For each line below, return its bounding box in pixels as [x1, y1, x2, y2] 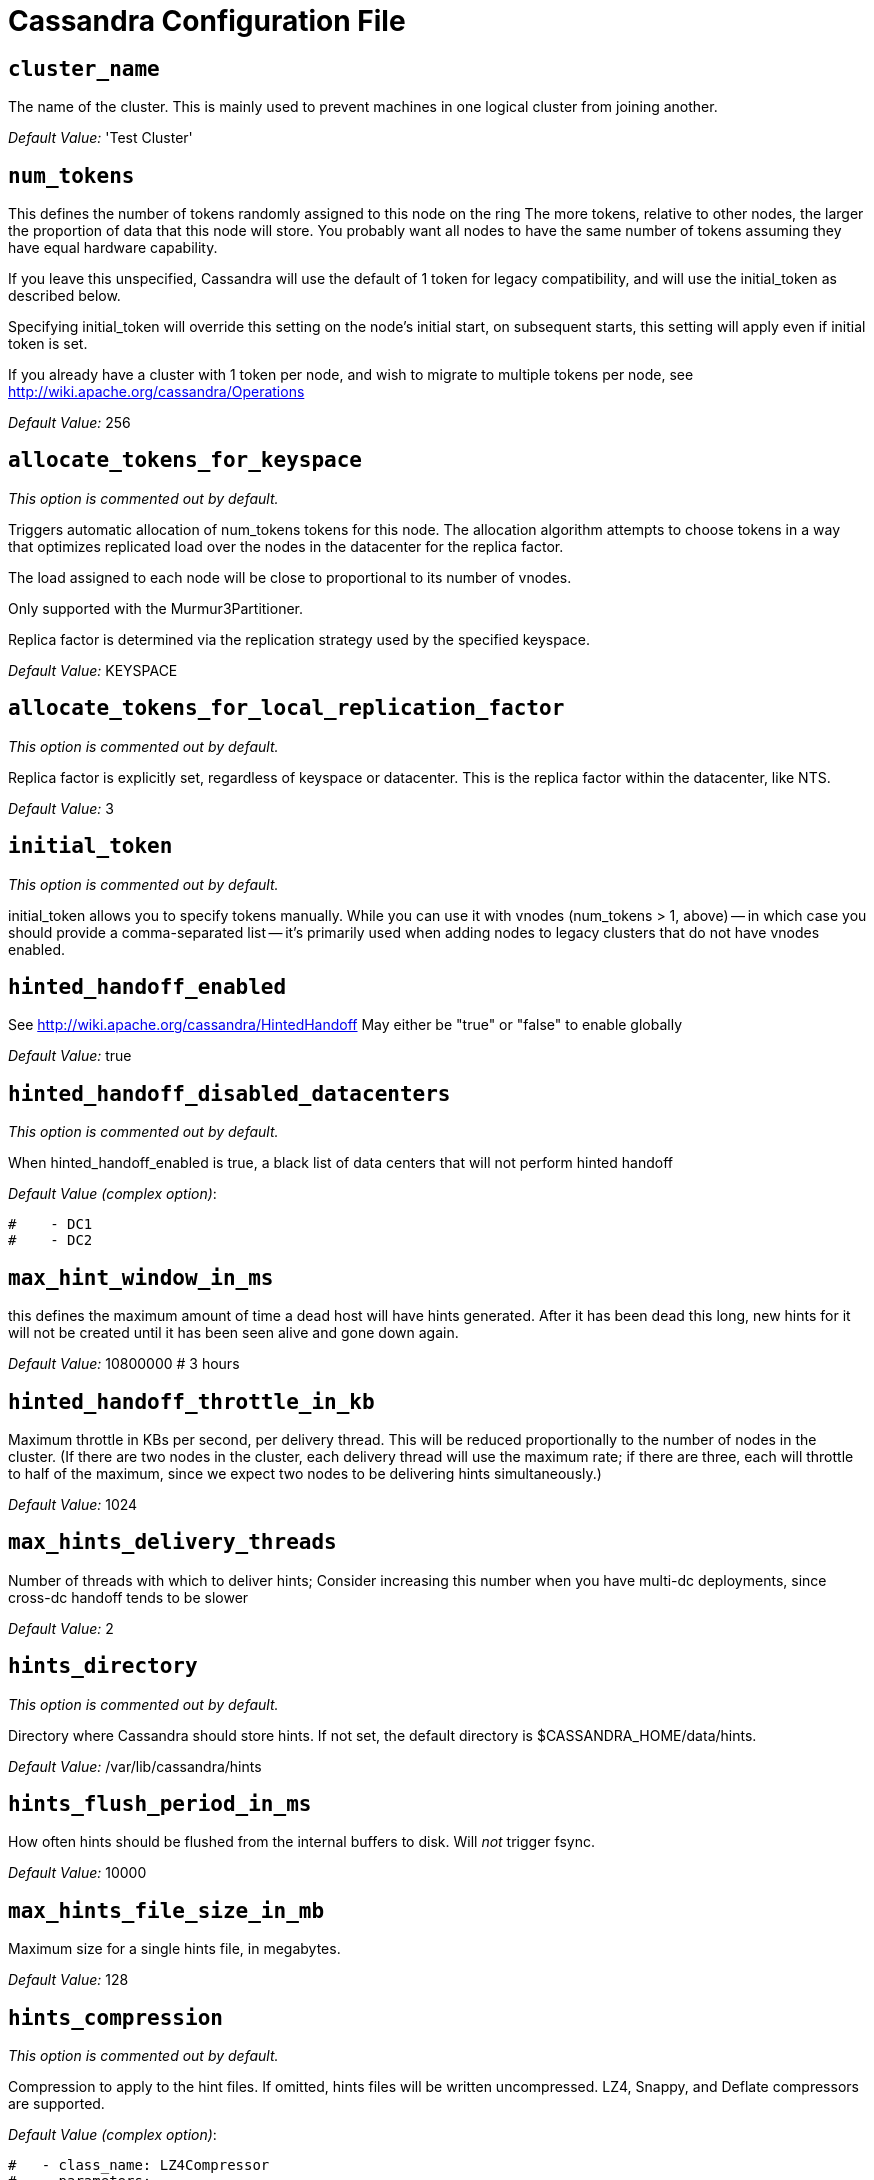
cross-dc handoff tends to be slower [8, 1588, 249, 1606]
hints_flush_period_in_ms [8, 1792, 312, 1817]
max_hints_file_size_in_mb [8, 1898, 325, 1923]
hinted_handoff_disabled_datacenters [8, 1081, 451, 1106]
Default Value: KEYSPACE [8, 661, 178, 679]
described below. [8, 287, 121, 305]
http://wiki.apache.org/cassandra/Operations [8, 383, 305, 401]
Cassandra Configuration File [8, 4, 406, 38]
